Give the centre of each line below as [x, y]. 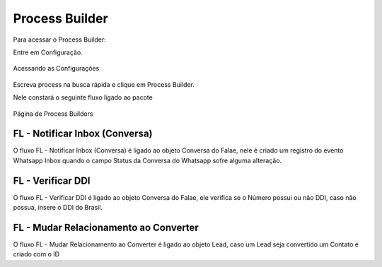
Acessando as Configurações [56, 69]
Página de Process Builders [53, 114]
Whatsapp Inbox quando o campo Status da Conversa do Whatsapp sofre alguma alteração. [147, 160]
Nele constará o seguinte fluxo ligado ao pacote [83, 97]
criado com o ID [36, 254]
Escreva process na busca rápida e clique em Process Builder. [104, 84]
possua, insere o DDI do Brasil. [58, 208]
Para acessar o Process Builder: [59, 40]
